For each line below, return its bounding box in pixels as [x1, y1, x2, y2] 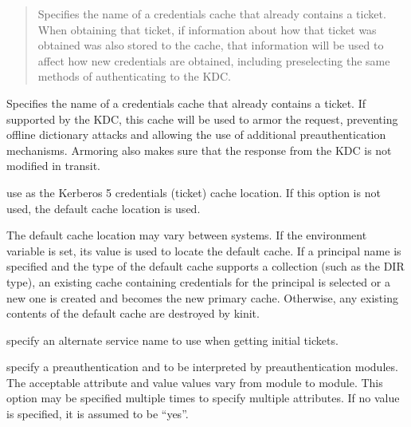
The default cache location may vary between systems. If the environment [6, 227, 367, 243]
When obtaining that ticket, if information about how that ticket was [37, 21, 377, 38]
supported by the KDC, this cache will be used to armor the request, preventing [6, 110, 398, 127]
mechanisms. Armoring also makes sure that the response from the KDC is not [6, 141, 392, 158]
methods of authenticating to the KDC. [37, 68, 231, 85]
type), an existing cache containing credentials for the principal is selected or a [6, 273, 390, 290]
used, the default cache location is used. [6, 200, 201, 216]
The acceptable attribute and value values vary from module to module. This [6, 374, 383, 390]
